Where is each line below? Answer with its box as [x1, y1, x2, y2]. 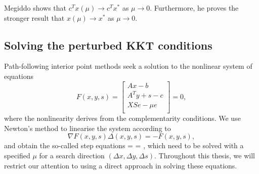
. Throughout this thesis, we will [154, 150, 255, 160]
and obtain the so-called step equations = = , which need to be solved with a [4, 140, 244, 151]
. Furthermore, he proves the [150, 3, 239, 13]
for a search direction [39, 150, 105, 160]
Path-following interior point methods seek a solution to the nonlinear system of [4, 61, 252, 71]
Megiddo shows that [4, 3, 67, 13]
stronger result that [4, 12, 65, 23]
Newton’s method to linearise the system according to [4, 122, 171, 133]
